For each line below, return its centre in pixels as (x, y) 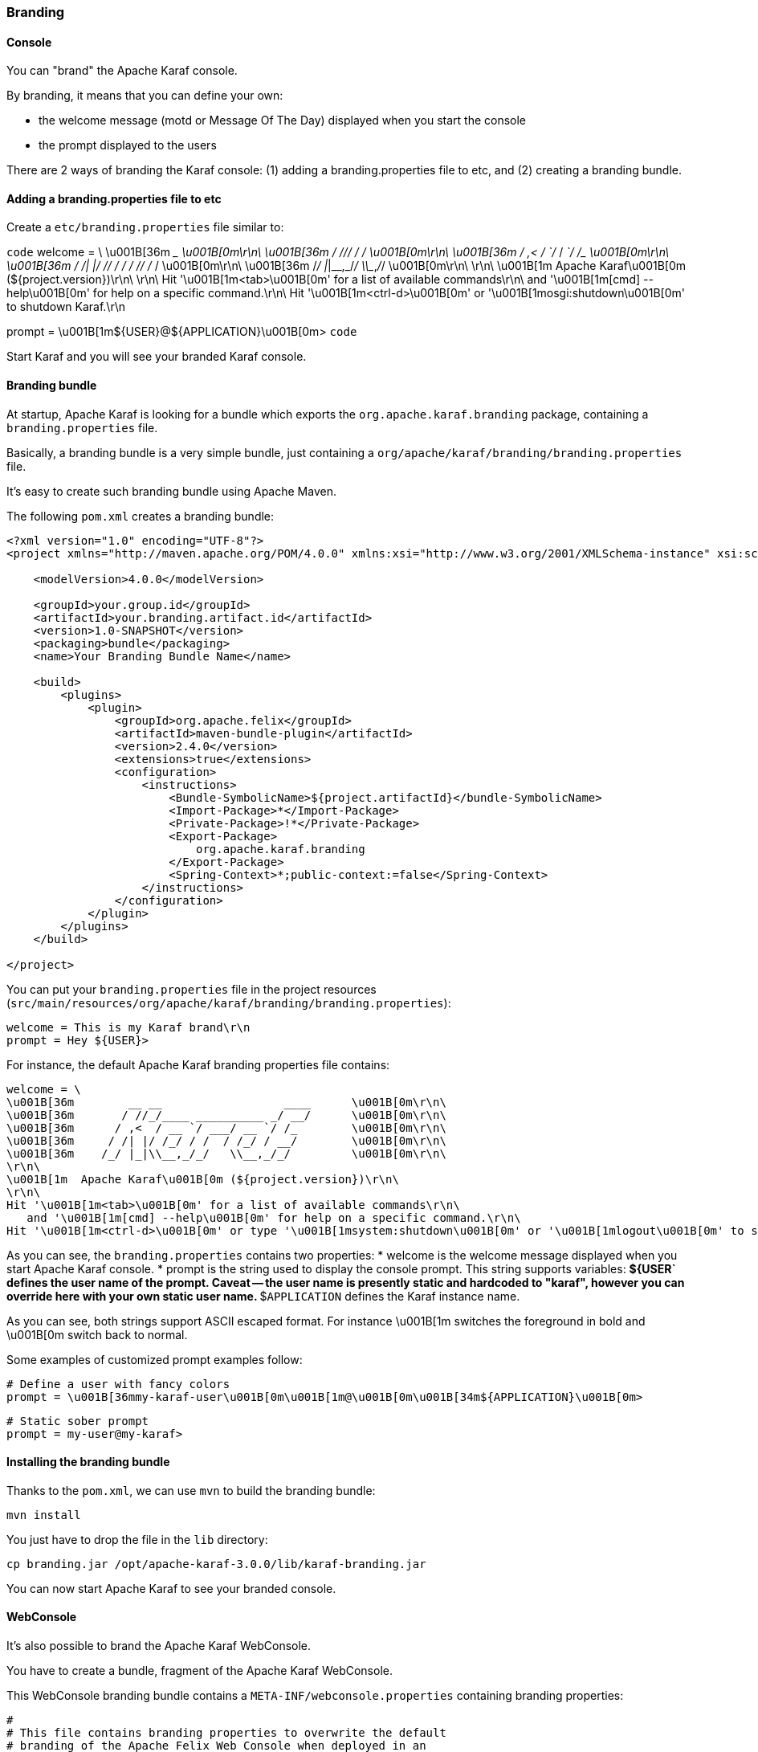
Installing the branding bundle (88, 1462)
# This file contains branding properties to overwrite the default (226, 1733)
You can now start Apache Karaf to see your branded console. (171, 1588)
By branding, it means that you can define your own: (145, 96)
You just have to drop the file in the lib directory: (137, 1539)
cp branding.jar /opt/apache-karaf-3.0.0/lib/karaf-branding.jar (216, 1564)
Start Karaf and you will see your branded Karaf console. (157, 357)
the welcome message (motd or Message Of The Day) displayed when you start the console (283, 120)
